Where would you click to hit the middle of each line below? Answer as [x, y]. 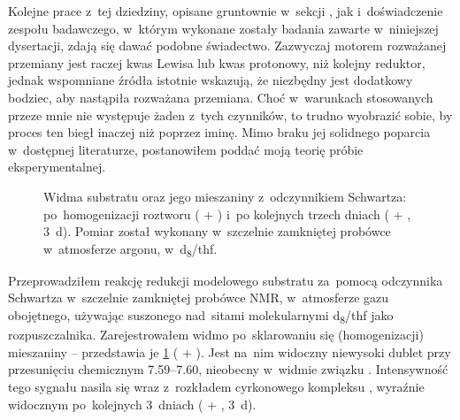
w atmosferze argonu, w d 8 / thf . [130, 249]
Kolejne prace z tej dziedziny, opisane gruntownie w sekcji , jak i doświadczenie [226, 11]
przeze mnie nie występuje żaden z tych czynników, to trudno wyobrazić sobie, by [230, 115]
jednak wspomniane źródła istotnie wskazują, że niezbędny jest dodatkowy [211, 80]
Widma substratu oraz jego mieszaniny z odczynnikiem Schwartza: [225, 196]
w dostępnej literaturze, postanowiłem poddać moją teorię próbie [186, 149]
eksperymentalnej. [57, 167]
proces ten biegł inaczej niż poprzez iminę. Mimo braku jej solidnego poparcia [219, 132]
